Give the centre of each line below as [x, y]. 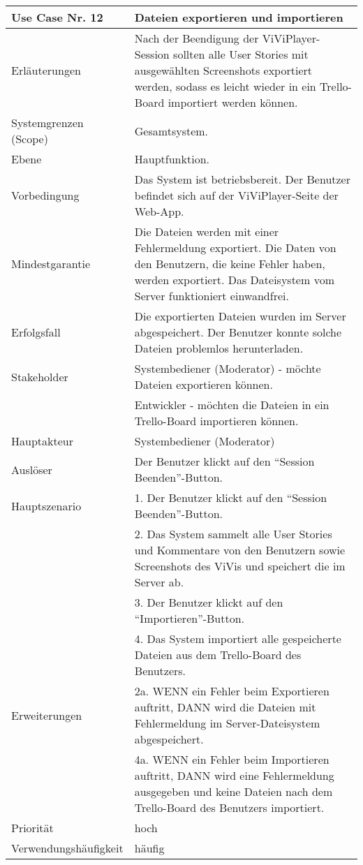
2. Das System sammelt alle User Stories [233, 534]
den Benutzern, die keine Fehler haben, [230, 264]
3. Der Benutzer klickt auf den [209, 602]
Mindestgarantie [51, 264]
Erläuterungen [46, 70]
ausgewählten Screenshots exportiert [223, 70]
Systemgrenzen [47, 123]
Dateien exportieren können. [203, 384]
